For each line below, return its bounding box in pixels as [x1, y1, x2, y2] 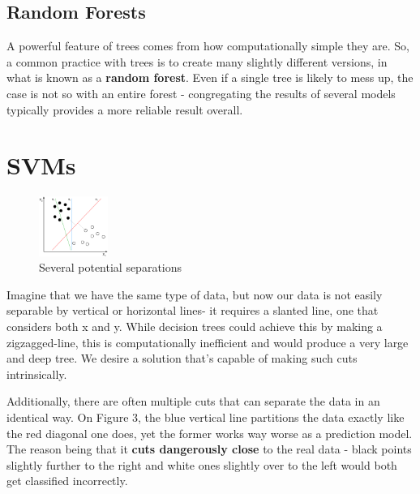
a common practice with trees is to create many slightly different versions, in [6, 53, 388, 70]
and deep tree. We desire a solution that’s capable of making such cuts [6, 350, 358, 367]
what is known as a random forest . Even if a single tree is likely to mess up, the [6, 69, 414, 86]
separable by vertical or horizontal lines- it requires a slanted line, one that [6, 302, 379, 319]
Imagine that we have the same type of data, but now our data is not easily [6, 286, 383, 303]
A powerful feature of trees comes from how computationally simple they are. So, [6, 37, 410, 54]
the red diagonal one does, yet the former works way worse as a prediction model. [6, 424, 413, 441]
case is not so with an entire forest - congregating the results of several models [6, 84, 396, 101]
